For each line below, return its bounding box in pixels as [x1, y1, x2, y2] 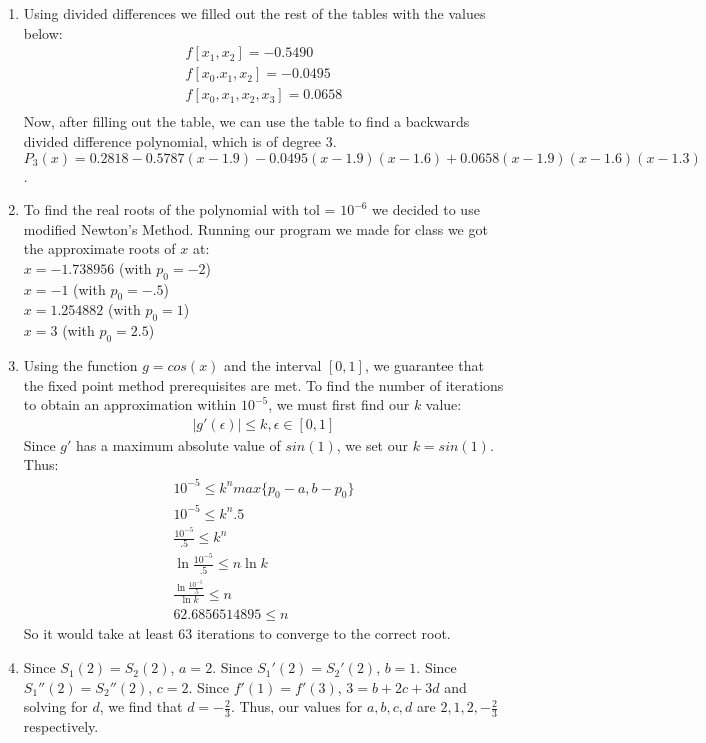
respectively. [23, 716, 99, 737]
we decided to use [372, 199, 480, 220]
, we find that [99, 696, 183, 717]
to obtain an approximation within [23, 394, 237, 415]
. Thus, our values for [230, 696, 363, 717]
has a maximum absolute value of [76, 434, 281, 455]
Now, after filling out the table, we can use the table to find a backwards [23, 111, 470, 132]
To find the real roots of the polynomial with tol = [23, 199, 336, 220]
